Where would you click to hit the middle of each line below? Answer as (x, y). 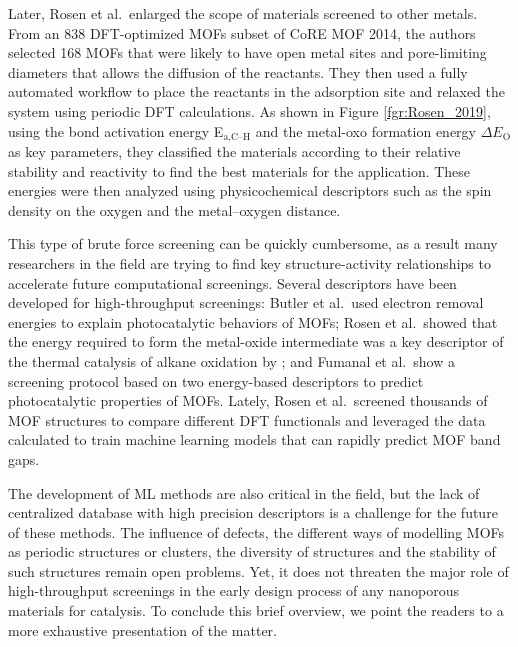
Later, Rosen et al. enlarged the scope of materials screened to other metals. (243, 13)
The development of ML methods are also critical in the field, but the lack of (244, 492)
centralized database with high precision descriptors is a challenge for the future (253, 512)
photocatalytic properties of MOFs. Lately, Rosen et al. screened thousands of (248, 400)
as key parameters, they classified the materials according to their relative (234, 151)
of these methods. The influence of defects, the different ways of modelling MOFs (256, 531)
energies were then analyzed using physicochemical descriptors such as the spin (250, 190)
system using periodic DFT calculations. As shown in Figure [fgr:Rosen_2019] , (249, 110)
